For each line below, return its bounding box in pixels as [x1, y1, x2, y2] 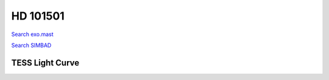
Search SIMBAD [11, 42, 52, 49]
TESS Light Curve [11, 57, 80, 68]
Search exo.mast [11, 31, 54, 38]
